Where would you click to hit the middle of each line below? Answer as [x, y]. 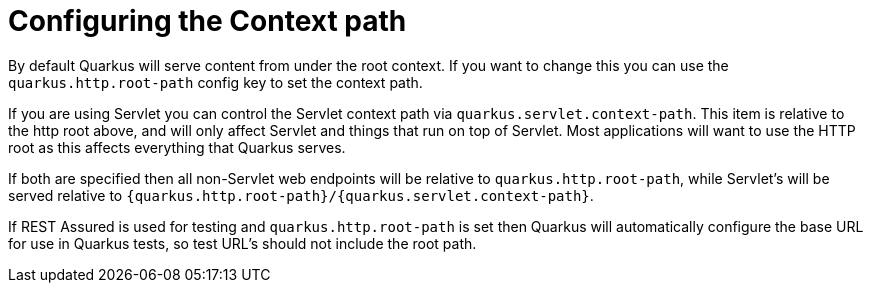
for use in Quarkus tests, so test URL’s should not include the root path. [242, 243]
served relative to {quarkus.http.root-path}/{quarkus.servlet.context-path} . [301, 195]
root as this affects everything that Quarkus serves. [177, 147]
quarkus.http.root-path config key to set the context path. [215, 82]
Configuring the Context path [207, 21]
